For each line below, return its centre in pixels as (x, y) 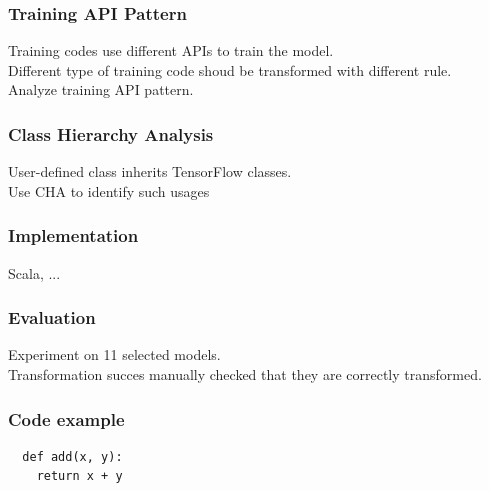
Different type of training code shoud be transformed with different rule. (230, 69)
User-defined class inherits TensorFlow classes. (150, 171)
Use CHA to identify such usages (109, 190)
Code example (66, 418)
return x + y (79, 476)
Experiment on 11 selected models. (114, 354)
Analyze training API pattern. (101, 89)
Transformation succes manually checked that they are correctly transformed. (245, 374)
